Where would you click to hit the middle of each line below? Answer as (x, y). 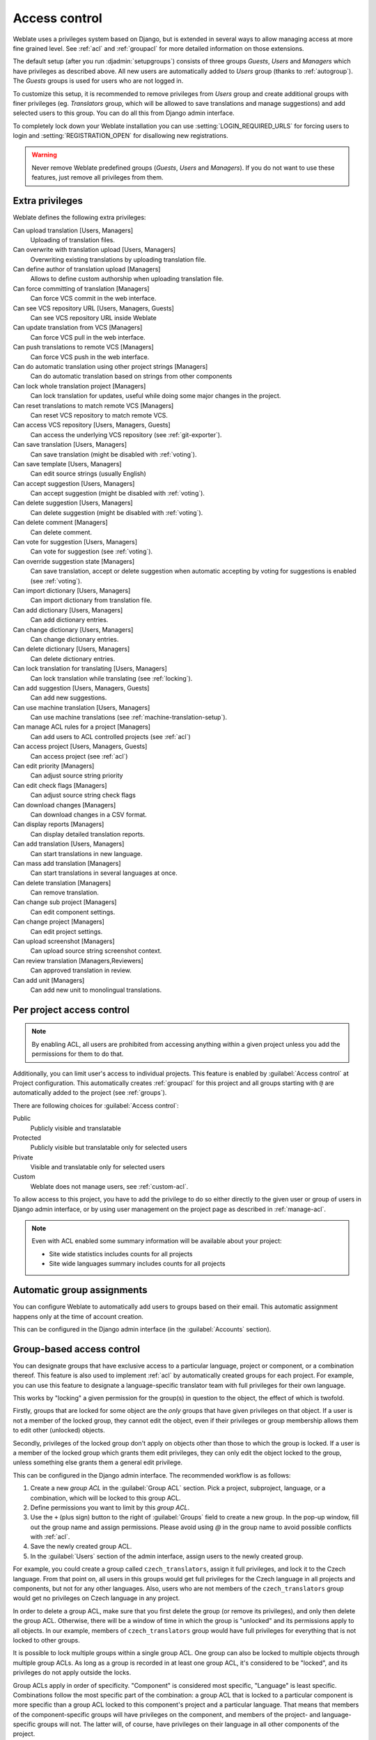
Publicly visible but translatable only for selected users (109, 1148)
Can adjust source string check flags (83, 795)
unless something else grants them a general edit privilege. (98, 1462)
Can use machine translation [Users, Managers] (81, 707)
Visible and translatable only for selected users (97, 1167)
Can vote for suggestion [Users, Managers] (75, 542)
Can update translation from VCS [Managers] (78, 328)
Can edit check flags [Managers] (60, 785)
